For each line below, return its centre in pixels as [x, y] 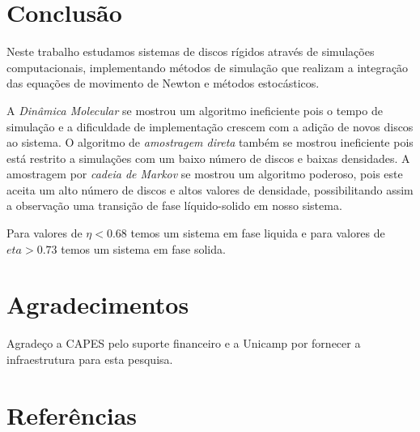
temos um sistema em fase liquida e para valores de [258, 233]
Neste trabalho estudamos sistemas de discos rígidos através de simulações [191, 51]
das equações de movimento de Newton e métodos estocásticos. [163, 83]
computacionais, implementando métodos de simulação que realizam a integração [208, 67]
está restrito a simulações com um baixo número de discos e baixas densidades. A [208, 158]
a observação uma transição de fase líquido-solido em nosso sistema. [174, 205]
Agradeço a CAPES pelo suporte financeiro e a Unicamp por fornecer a [184, 343]
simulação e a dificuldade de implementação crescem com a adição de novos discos [210, 126]
